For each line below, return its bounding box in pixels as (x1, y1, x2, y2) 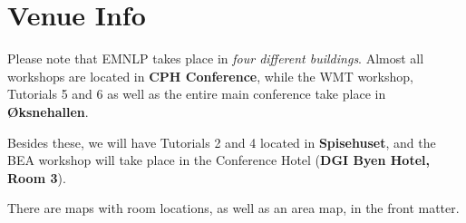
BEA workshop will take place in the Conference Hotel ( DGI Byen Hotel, (7, 150, 430, 170)
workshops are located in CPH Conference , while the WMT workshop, (7, 66, 413, 85)
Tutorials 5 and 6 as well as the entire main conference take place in (7, 84, 386, 103)
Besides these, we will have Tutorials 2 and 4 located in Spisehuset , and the (7, 132, 436, 151)
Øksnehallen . (7, 102, 89, 121)
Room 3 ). (7, 168, 66, 187)
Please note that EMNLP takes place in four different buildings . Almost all (7, 49, 424, 68)
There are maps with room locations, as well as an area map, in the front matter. (7, 199, 460, 218)
